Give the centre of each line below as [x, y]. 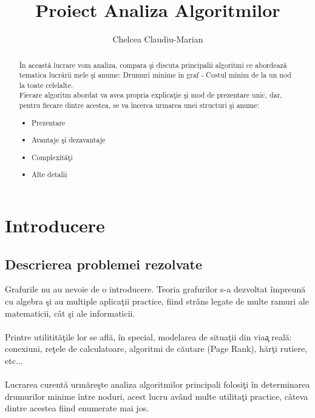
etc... [14, 360]
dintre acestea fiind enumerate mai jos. [77, 408]
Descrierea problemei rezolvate [104, 264]
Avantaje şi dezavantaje [69, 140]
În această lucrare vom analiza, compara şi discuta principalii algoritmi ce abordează [153, 65]
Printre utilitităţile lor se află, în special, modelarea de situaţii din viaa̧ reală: [148, 336]
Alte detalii [49, 174]
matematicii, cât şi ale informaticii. [70, 313]
